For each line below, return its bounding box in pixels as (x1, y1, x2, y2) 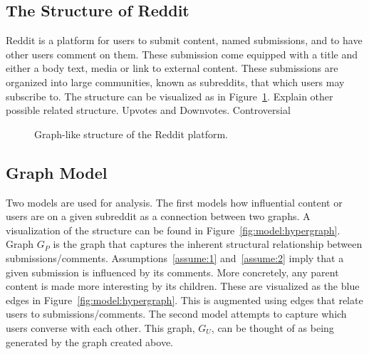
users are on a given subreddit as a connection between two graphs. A (6, 209, 311, 224)
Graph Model (6, 161, 108, 183)
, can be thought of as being (211, 320, 334, 335)
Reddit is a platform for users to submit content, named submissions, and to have (6, 33, 363, 48)
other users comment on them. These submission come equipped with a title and (6, 46, 358, 61)
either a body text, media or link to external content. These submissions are (6, 61, 338, 76)
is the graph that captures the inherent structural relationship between (53, 236, 363, 251)
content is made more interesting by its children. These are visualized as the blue (6, 278, 360, 293)
